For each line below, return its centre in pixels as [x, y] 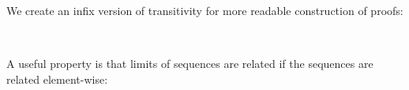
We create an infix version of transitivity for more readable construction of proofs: [205, 10]
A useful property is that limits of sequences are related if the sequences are [190, 64]
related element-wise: [57, 79]
